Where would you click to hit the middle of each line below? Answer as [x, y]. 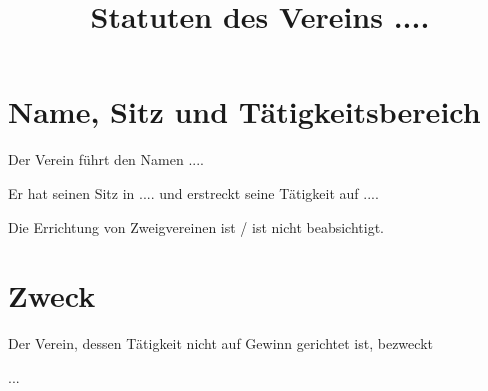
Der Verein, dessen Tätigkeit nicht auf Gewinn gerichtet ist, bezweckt [220, 343]
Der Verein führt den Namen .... [106, 159]
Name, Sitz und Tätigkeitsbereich [244, 111]
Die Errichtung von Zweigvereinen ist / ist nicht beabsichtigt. [196, 226]
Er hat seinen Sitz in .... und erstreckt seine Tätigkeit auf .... [193, 192]
